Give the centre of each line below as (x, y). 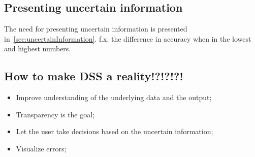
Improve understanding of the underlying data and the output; (114, 97)
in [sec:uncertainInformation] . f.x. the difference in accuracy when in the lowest (128, 38)
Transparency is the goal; (55, 114)
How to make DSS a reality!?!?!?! (94, 76)
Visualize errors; (41, 148)
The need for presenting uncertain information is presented (96, 29)
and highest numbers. (38, 49)
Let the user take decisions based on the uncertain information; (115, 131)
